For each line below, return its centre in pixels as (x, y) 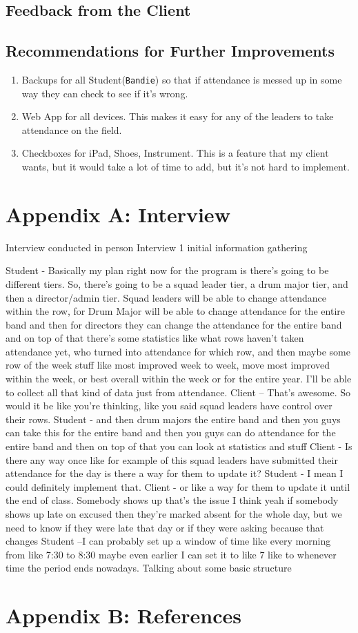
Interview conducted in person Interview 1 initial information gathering (157, 247)
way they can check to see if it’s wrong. (105, 93)
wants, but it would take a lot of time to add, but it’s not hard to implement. (186, 167)
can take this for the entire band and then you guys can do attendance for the (171, 432)
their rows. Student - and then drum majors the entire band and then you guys (173, 419)
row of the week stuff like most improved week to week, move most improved (168, 365)
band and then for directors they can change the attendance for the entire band (174, 324)
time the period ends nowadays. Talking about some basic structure (149, 568)
